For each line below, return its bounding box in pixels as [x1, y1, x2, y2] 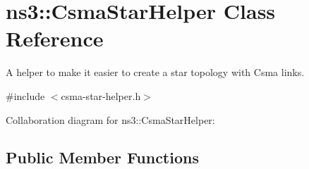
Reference [6, 24, 104, 53]
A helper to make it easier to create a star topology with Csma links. [6, 65, 305, 80]
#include [6, 88, 45, 103]
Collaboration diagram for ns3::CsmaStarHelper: [6, 112, 215, 127]
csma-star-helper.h [61, 88, 141, 103]
